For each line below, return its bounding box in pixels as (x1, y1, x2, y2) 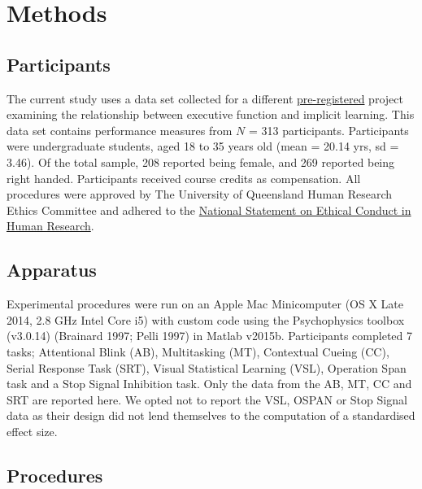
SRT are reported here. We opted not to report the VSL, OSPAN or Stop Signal (7, 391, 407, 408)
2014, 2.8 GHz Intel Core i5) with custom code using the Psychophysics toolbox (7, 311, 405, 328)
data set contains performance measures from (7, 121, 233, 138)
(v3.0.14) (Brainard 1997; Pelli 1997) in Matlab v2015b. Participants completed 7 (7, 327, 412, 344)
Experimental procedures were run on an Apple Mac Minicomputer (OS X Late (7, 295, 403, 312)
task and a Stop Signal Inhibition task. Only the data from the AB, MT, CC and (7, 375, 412, 392)
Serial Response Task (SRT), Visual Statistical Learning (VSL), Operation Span (7, 359, 407, 376)
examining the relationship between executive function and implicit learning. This (7, 106, 415, 123)
